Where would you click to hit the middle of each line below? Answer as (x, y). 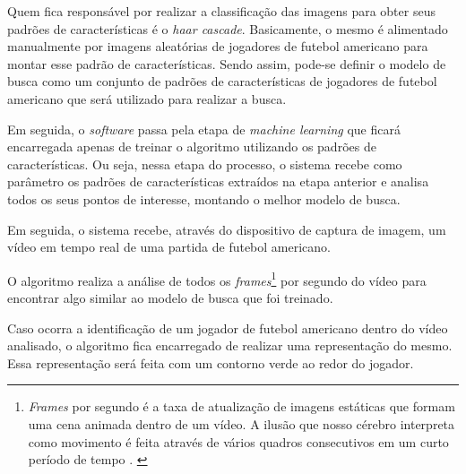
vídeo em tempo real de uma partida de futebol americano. (169, 247)
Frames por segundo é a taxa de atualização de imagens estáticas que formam (242, 406)
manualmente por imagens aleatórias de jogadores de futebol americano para (218, 46)
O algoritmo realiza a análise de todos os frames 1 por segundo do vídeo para (217, 279)
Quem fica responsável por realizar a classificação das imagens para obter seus (221, 11)
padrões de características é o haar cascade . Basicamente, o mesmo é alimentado (228, 28)
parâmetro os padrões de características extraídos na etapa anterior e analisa (218, 181)
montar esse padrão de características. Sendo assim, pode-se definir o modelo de (227, 63)
